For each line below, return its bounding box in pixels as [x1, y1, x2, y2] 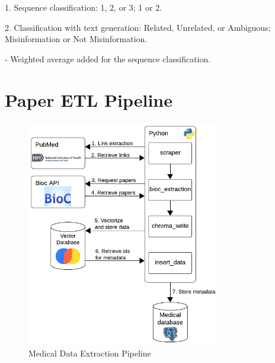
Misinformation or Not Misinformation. [5, 33, 148, 45]
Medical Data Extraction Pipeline [28, 347, 151, 359]
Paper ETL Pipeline [5, 87, 172, 112]
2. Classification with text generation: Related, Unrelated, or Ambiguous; [5, 21, 271, 33]
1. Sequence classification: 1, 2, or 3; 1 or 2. [5, 1, 162, 13]
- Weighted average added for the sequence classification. [5, 52, 211, 65]
